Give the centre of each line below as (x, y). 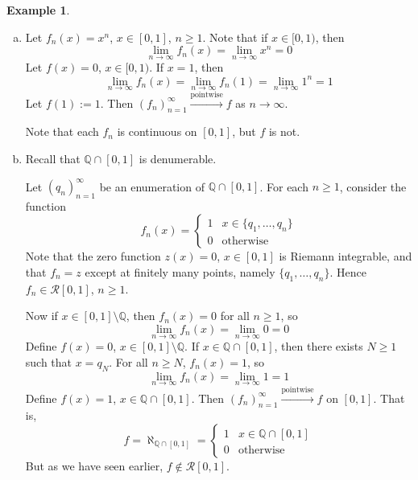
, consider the (373, 186)
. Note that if (235, 37)
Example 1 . (38, 10)
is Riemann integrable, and (346, 256)
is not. (284, 131)
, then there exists (319, 346)
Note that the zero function (93, 256)
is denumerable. (178, 158)
